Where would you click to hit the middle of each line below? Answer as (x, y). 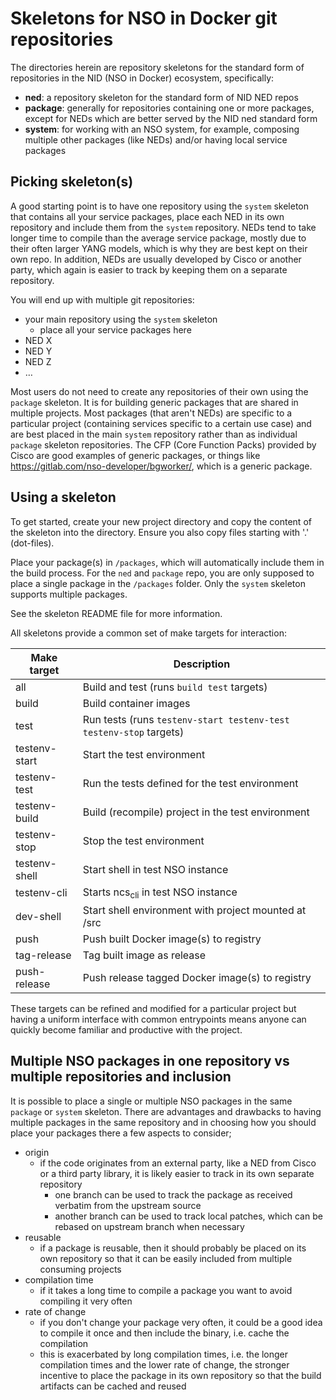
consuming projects (80, 1269)
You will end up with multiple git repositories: (102, 299)
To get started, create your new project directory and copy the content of (161, 521)
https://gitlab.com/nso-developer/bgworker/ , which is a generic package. (161, 466)
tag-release (43, 955)
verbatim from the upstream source (128, 1205)
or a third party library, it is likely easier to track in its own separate (177, 1173)
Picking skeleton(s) (72, 182)
